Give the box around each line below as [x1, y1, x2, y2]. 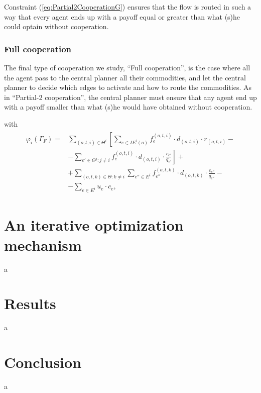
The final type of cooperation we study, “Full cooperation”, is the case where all [4, 62, 250, 72]
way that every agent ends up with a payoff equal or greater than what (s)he [4, 11, 240, 22]
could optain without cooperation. [4, 21, 109, 32]
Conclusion [4, 352, 82, 372]
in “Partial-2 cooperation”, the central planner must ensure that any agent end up [4, 91, 257, 102]
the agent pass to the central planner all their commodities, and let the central [4, 72, 246, 82]
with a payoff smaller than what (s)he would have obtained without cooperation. [4, 102, 252, 112]
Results [4, 293, 56, 314]
